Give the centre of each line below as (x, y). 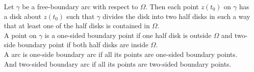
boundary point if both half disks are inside (83, 45)
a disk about (23, 16)
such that (80, 16)
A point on (20, 35)
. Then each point (172, 6)
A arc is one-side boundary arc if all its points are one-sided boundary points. (121, 54)
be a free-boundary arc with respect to (80, 6)
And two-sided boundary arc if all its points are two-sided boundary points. (118, 63)
